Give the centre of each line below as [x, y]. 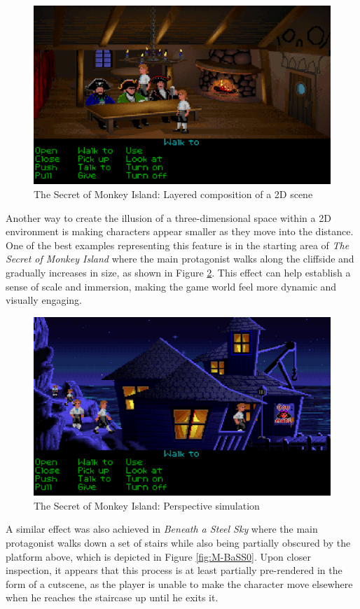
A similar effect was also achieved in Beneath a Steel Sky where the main [162, 529]
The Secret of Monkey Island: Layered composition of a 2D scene [173, 194]
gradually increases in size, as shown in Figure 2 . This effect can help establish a [178, 273]
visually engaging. [44, 300]
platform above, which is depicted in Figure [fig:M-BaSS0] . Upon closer [158, 556]
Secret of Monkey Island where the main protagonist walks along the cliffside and [180, 259]
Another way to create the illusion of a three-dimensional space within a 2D [168, 217]
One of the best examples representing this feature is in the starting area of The [178, 245]
